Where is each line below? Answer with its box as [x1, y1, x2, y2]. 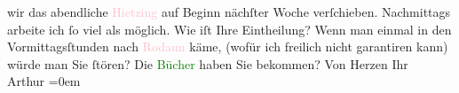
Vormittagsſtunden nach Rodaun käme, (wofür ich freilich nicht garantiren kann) [7, 37, 448, 56]
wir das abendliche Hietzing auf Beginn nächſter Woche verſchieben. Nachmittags [7, 3, 451, 20]
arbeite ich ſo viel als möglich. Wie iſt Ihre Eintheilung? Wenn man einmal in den [7, 19, 452, 38]
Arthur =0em [7, 72, 81, 90]
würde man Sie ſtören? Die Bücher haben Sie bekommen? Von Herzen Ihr [7, 54, 408, 73]
